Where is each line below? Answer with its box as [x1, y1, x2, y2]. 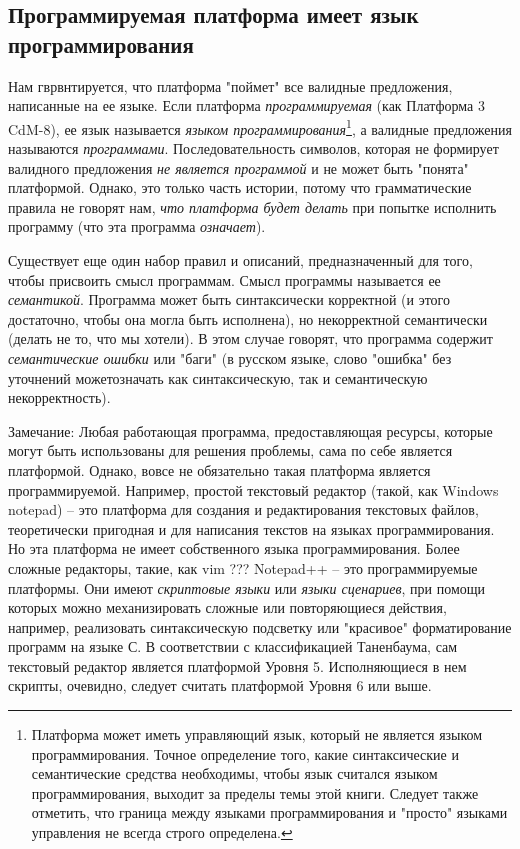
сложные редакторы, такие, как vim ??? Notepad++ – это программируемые [8, 557, 478, 578]
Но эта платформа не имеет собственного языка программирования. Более [8, 538, 460, 559]
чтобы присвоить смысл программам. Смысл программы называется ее [8, 269, 441, 290]
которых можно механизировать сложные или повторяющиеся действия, [8, 597, 447, 618]
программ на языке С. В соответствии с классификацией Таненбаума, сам [8, 636, 458, 657]
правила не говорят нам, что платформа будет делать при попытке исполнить [8, 196, 497, 217]
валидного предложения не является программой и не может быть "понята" [8, 157, 469, 178]
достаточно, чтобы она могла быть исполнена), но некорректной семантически [8, 308, 488, 329]
